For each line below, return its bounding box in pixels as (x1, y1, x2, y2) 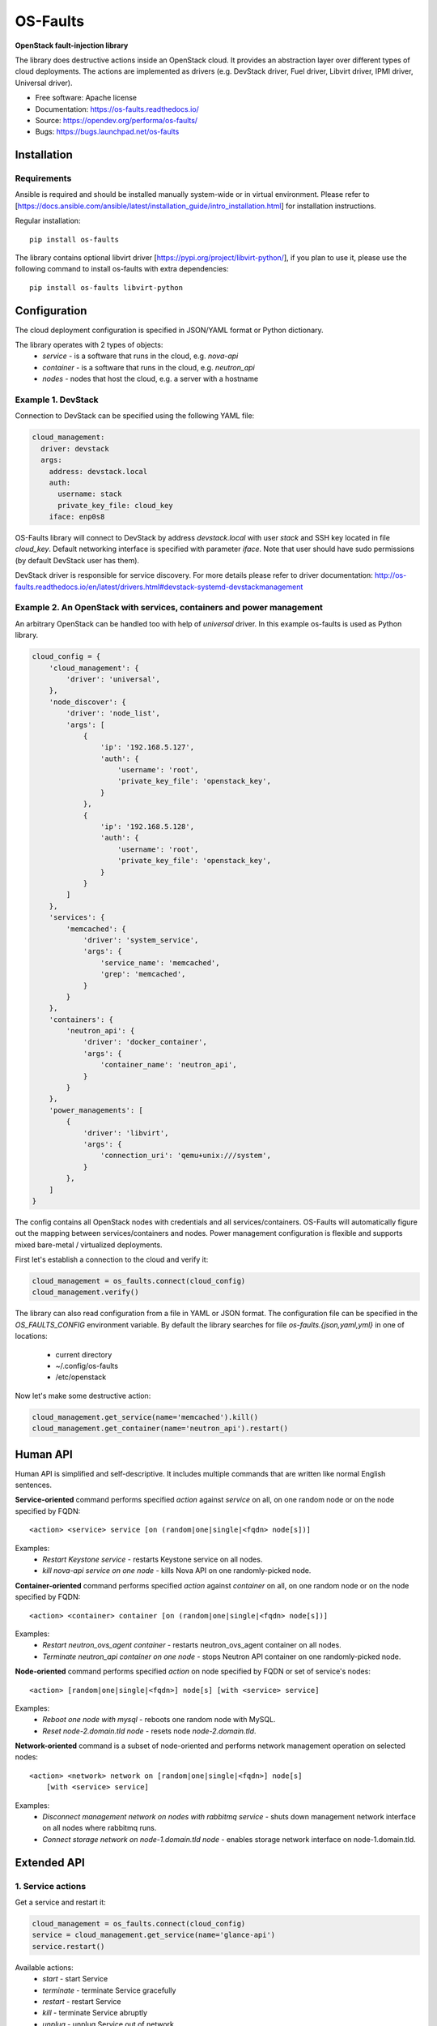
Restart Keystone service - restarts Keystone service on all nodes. (42, 1554, 263, 1564)
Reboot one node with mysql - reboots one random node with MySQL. (42, 1715, 276, 1725)
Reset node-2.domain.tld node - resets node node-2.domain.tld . (42, 1726, 257, 1736)
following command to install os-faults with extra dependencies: (15, 264, 229, 274)
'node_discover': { (49, 697, 127, 707)
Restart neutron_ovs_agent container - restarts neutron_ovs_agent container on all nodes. (42, 1640, 342, 1650)
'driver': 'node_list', (66, 709, 161, 718)
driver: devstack (40, 444, 109, 453)
